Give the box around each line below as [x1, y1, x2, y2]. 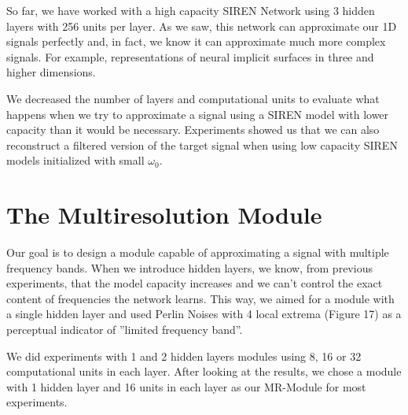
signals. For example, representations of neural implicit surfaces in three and [6, 48, 374, 65]
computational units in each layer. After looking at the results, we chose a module [6, 363, 402, 380]
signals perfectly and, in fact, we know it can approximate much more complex [6, 33, 386, 50]
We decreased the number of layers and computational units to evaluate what [6, 90, 380, 106]
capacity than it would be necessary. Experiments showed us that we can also [6, 121, 380, 138]
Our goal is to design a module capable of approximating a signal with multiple [6, 244, 389, 261]
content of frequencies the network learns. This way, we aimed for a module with [6, 290, 395, 306]
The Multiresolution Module [6, 198, 322, 231]
